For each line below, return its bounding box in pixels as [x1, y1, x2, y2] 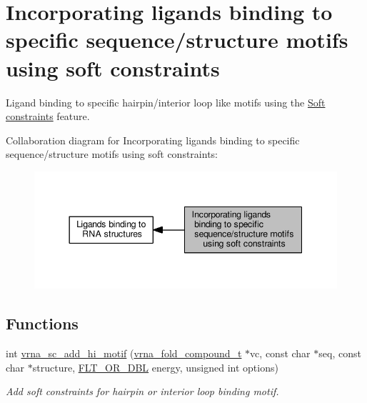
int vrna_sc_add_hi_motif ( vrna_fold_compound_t [6, 346, 242, 361]
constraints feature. [6, 109, 90, 124]
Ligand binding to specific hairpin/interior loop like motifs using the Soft [6, 94, 326, 109]
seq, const [318, 346, 361, 361]
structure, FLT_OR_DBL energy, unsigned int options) [32, 359, 278, 374]
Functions [6, 312, 79, 334]
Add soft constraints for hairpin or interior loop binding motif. [6, 384, 279, 399]
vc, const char [250, 346, 311, 361]
